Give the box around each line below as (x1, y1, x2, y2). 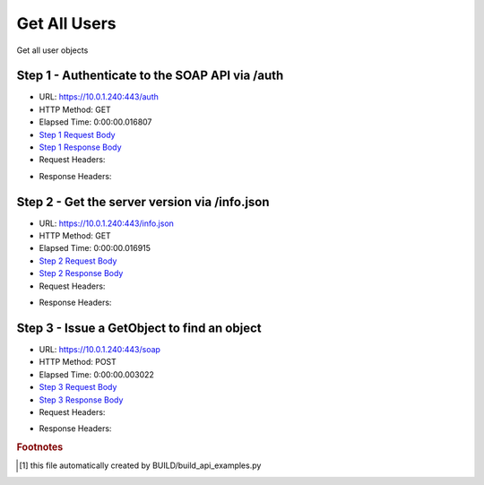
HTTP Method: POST (39, 357, 117, 368)
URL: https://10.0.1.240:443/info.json (39, 218, 175, 229)
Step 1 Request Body (39, 129, 116, 140)
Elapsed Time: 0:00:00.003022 (39, 368, 154, 380)
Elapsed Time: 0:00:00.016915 (39, 243, 151, 254)
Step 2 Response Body (39, 268, 124, 279)
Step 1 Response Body (39, 142, 122, 152)
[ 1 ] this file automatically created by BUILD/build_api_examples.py (19, 460, 262, 471)
